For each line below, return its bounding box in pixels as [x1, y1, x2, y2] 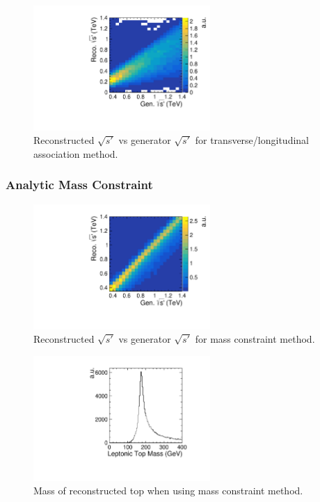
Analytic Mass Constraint [6, 176, 153, 193]
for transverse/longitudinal [195, 133, 309, 147]
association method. [33, 146, 118, 161]
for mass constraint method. [195, 332, 315, 346]
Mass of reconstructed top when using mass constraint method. [33, 483, 303, 498]
